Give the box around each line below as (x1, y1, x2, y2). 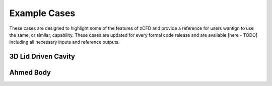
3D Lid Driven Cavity (9, 52, 76, 61)
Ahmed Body (9, 68, 51, 77)
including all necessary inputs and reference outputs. (9, 39, 120, 45)
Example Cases (9, 8, 76, 19)
